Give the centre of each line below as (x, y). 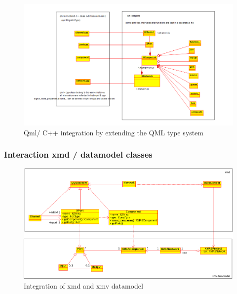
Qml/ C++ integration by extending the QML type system (114, 132)
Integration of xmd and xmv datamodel (83, 285)
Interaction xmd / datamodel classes (78, 154)
